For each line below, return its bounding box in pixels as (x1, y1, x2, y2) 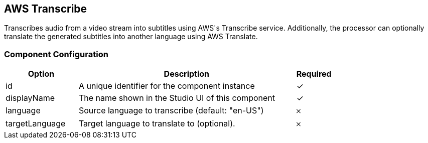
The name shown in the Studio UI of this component (78, 93, 275, 103)
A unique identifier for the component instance (78, 81, 255, 91)
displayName (6, 93, 55, 103)
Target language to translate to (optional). (78, 118, 235, 129)
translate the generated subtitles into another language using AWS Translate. (4, 32, 258, 41)
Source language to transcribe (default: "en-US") (78, 105, 264, 116)
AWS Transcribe (4, 3, 87, 15)
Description (164, 69, 210, 79)
